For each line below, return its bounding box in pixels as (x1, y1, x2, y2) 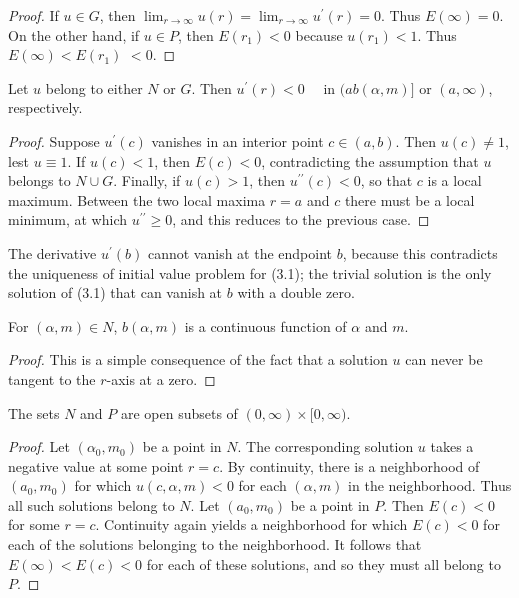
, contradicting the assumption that (261, 150, 479, 171)
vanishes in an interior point (151, 130, 324, 151)
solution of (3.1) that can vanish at (8, 282, 223, 303)
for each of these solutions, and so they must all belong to (146, 553, 501, 574)
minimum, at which (8, 209, 127, 230)
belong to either (45, 77, 143, 98)
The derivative (8, 242, 97, 263)
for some (8, 514, 60, 535)
